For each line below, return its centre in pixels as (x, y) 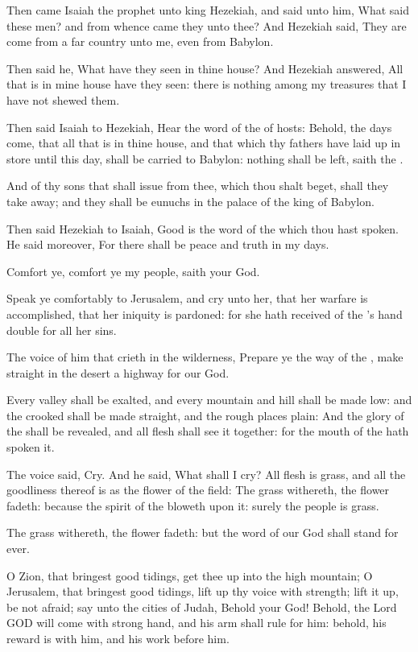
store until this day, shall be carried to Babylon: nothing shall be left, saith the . (205, 158)
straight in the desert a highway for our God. (118, 372)
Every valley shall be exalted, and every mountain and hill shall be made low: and (209, 400)
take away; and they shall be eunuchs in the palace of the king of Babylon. (190, 201)
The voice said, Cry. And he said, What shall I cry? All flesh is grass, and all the (206, 474)
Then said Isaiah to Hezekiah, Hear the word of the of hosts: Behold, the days (199, 127)
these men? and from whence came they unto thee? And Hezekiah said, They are (207, 25)
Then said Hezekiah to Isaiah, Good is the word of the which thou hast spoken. (203, 228)
